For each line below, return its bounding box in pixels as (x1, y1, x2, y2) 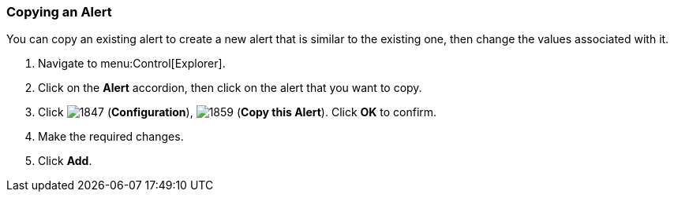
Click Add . (38, 154, 92, 168)
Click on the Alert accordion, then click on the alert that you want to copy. (38, 81, 422, 95)
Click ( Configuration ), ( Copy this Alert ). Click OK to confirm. (38, 105, 437, 119)
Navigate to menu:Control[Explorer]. (38, 57, 226, 71)
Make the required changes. (38, 130, 184, 144)
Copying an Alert (6, 4, 112, 20)
